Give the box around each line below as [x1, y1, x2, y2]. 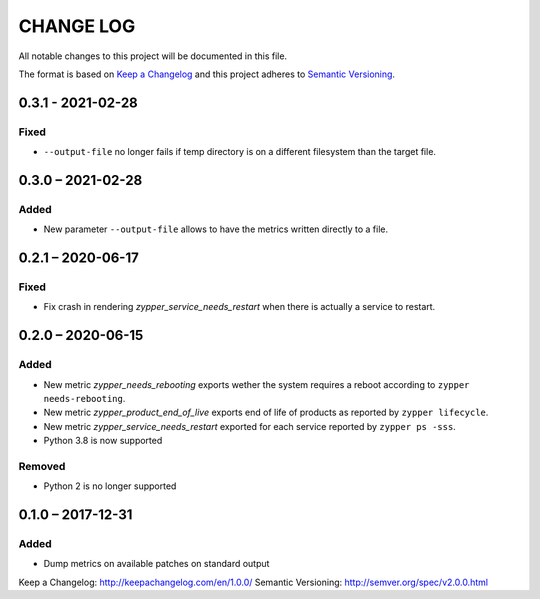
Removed [18, 459, 66, 473]
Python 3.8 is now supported [43, 435, 163, 447]
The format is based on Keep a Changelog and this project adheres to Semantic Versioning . [18, 68, 395, 80]
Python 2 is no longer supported [43, 480, 177, 492]
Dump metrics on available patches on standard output [43, 558, 270, 570]
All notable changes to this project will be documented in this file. [18, 50, 288, 62]
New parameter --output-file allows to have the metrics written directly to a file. [43, 223, 389, 235]
